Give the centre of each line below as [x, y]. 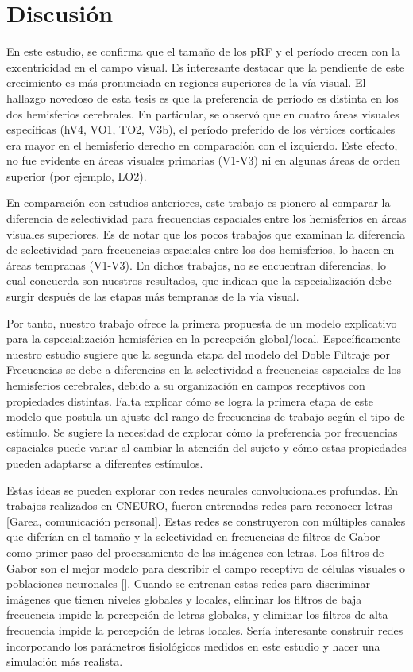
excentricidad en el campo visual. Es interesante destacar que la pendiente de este [206, 66]
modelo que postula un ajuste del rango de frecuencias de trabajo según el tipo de [206, 416]
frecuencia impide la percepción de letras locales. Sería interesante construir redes [205, 629]
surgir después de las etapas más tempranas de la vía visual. [153, 296]
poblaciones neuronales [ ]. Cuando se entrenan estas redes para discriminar [189, 583]
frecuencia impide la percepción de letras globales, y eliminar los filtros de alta [197, 614]
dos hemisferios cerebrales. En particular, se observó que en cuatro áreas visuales [203, 113]
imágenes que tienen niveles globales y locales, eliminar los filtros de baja [184, 598]
